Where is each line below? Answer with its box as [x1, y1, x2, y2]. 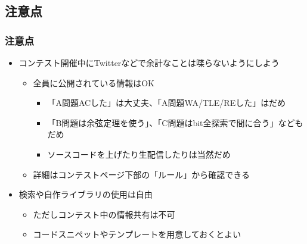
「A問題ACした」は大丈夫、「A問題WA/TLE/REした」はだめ [47, 96, 286, 109]
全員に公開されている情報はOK [33, 76, 154, 89]
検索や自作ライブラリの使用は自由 [18, 188, 153, 201]
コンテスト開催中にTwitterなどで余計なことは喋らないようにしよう [18, 57, 280, 68]
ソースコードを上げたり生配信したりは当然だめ [47, 148, 231, 160]
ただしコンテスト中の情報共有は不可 [33, 208, 175, 220]
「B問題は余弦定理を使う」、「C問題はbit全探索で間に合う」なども [47, 116, 303, 129]
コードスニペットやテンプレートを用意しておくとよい [33, 228, 241, 240]
